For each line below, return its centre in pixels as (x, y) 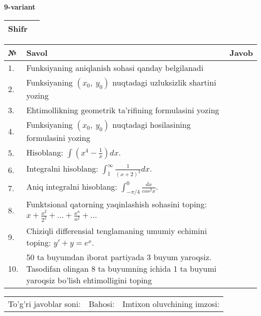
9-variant (20, 7)
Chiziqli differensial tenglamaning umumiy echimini (117, 231)
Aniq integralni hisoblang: (72, 186)
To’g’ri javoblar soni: (44, 304)
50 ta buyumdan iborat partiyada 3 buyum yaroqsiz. (119, 257)
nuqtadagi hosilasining (152, 124)
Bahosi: (102, 304)
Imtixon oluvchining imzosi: (171, 304)
